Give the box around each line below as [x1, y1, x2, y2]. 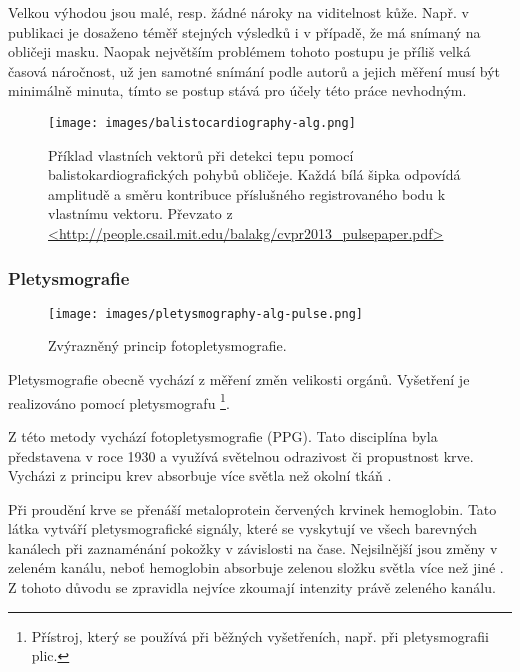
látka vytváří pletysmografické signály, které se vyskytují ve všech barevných [8, 518, 478, 539]
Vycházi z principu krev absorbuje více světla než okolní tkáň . [8, 465, 392, 486]
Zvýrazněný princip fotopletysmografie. [48, 335, 287, 356]
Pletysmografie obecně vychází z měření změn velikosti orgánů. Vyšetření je [8, 369, 470, 390]
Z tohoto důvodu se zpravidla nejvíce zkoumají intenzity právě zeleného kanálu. [8, 577, 496, 598]
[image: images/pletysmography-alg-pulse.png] [48, 306, 363, 321]
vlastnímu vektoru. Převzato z [48, 203, 233, 224]
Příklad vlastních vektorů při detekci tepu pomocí [48, 144, 354, 165]
